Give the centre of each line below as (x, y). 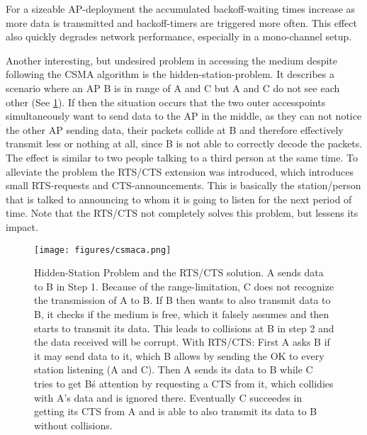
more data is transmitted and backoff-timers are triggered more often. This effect (181, 22)
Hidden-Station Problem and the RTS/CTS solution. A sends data (179, 272)
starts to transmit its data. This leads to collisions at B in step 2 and (184, 328)
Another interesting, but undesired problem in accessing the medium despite (171, 60)
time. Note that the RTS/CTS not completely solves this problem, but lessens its (182, 213)
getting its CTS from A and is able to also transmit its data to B (176, 411)
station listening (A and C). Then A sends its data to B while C (174, 369)
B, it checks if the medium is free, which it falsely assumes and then (182, 313)
